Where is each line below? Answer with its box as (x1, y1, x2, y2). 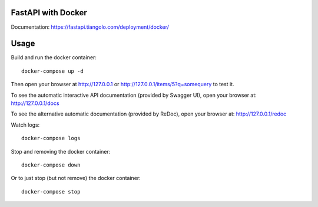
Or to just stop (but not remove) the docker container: (11, 175, 141, 182)
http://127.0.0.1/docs (11, 100, 59, 107)
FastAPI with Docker (11, 8, 88, 18)
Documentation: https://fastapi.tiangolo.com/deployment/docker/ (11, 23, 169, 30)
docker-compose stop (21, 188, 81, 195)
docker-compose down (21, 161, 81, 168)
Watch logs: (11, 121, 40, 128)
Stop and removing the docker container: (11, 148, 111, 155)
